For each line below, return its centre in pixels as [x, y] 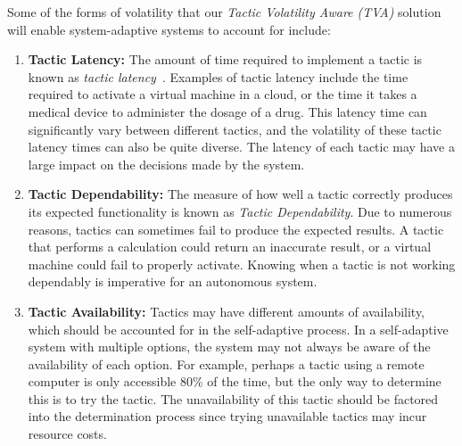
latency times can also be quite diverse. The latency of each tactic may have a [241, 147]
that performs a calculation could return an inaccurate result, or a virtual [230, 247]
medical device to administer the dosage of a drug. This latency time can [227, 111]
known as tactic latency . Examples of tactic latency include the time [218, 76]
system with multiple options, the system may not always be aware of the [229, 347]
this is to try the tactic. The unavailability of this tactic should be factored [233, 398]
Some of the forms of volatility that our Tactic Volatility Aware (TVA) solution [224, 12]
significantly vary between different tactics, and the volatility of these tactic [235, 129]
